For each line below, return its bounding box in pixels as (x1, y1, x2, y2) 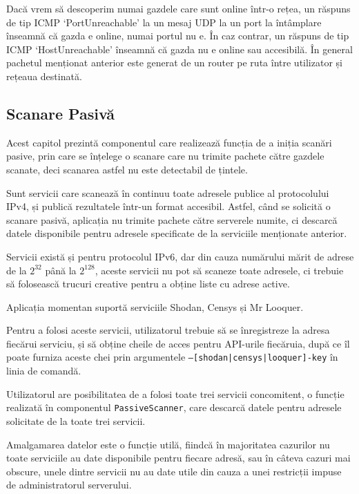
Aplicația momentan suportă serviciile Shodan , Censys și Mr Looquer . (6, 299, 304, 314)
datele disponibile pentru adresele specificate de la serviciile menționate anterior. (6, 226, 347, 240)
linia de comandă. (6, 363, 81, 378)
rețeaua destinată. (6, 68, 82, 83)
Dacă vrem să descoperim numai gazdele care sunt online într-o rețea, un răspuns (6, 1, 351, 15)
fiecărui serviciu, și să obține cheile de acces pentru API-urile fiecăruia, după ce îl (6, 336, 350, 350)
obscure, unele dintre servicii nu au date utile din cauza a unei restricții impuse (6, 464, 342, 478)
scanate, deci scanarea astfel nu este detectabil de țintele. (6, 162, 248, 176)
